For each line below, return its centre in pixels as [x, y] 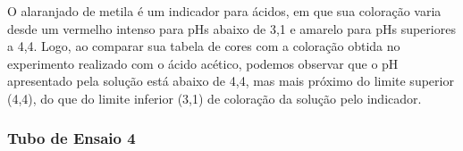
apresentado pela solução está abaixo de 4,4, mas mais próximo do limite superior [231, 81]
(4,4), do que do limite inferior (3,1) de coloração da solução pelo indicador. [215, 98]
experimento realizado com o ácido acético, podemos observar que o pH [203, 63]
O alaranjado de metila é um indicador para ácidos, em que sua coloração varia [224, 11]
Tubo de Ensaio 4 [72, 138]
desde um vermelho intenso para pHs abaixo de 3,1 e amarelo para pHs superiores [231, 28]
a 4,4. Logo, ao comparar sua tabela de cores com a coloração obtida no [204, 46]
